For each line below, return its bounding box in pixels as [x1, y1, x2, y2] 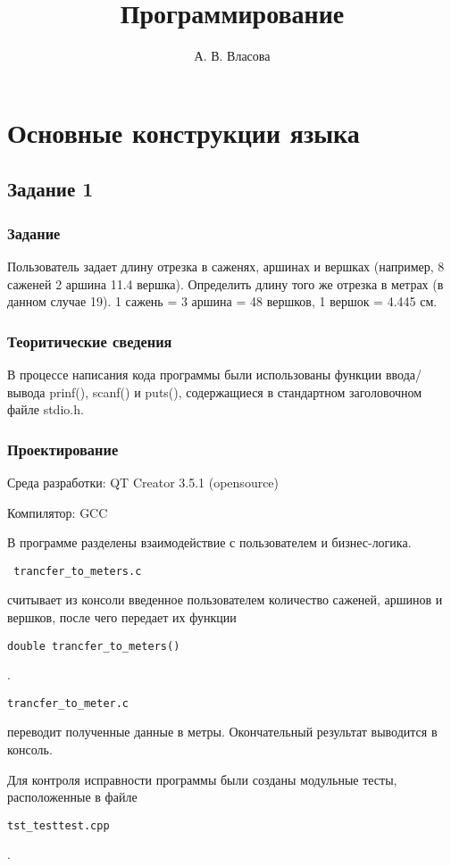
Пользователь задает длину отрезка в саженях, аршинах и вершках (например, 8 [7, 256, 445, 275]
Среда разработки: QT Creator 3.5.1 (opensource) [7, 472, 280, 491]
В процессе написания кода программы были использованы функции [7, 364, 382, 383]
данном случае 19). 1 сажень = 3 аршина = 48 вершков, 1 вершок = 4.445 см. [7, 292, 438, 311]
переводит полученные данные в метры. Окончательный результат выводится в [7, 722, 438, 741]
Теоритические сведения [7, 329, 172, 352]
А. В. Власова [194, 46, 271, 65]
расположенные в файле [7, 787, 138, 806]
